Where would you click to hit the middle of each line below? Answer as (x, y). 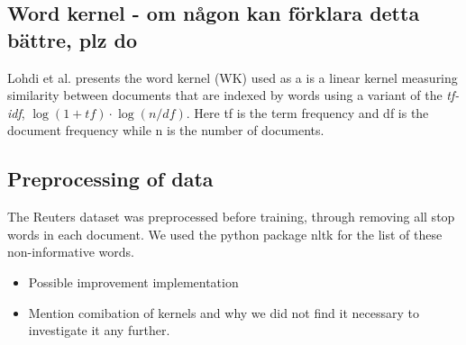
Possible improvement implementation (133, 281)
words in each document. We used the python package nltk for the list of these (225, 234)
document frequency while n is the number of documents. (166, 130)
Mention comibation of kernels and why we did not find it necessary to (224, 312)
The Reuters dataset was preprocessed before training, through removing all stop (231, 217)
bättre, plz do (73, 39)
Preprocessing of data (110, 179)
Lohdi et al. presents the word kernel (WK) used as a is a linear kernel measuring (233, 77)
